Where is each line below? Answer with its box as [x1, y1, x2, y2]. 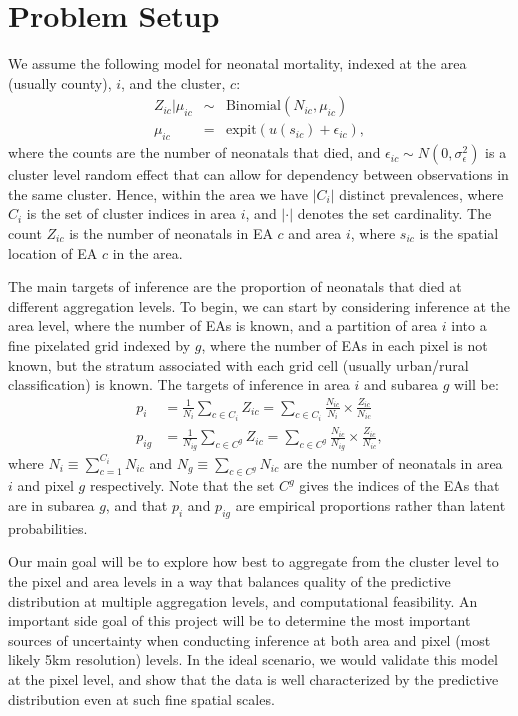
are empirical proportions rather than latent [235, 494, 506, 515]
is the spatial [419, 222, 499, 243]
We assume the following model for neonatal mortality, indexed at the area [8, 53, 467, 74]
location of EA [8, 242, 98, 263]
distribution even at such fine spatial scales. [8, 688, 275, 709]
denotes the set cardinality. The [297, 203, 492, 224]
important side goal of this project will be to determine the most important [8, 610, 471, 631]
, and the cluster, [121, 72, 226, 93]
